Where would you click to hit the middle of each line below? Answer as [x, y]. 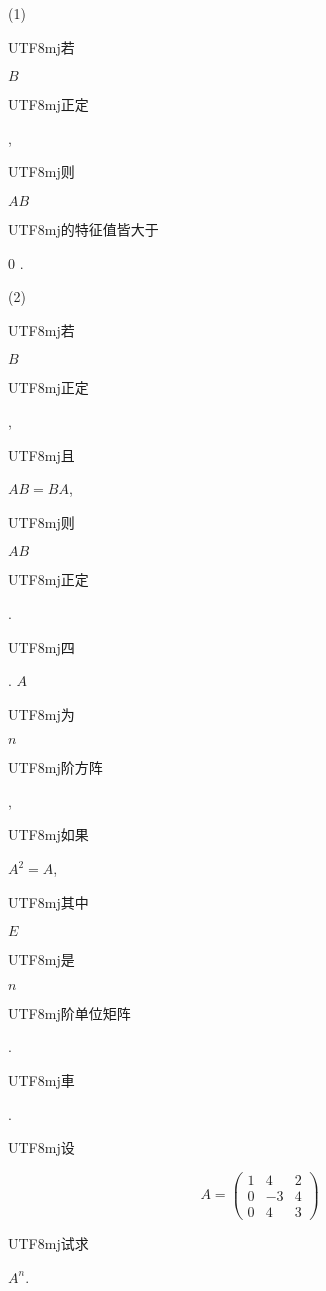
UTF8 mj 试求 [48, 1242]
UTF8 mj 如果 [48, 834]
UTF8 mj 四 [41, 646]
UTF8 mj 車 [41, 1080]
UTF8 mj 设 [41, 1147]
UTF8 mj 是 [41, 959]
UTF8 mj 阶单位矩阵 [69, 1012]
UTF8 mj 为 [41, 713]
